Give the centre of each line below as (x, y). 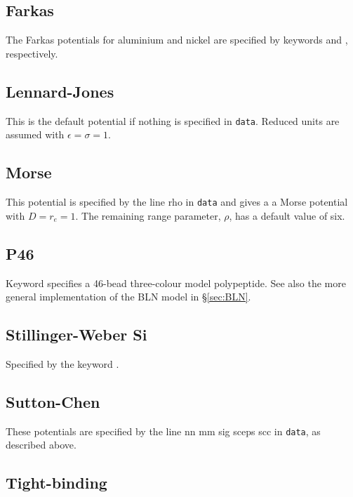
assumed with (35, 134)
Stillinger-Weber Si (76, 334)
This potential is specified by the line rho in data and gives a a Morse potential (177, 202)
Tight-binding (56, 483)
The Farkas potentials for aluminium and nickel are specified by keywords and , (177, 40)
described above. (41, 445)
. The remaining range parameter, (148, 215)
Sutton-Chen (53, 401)
